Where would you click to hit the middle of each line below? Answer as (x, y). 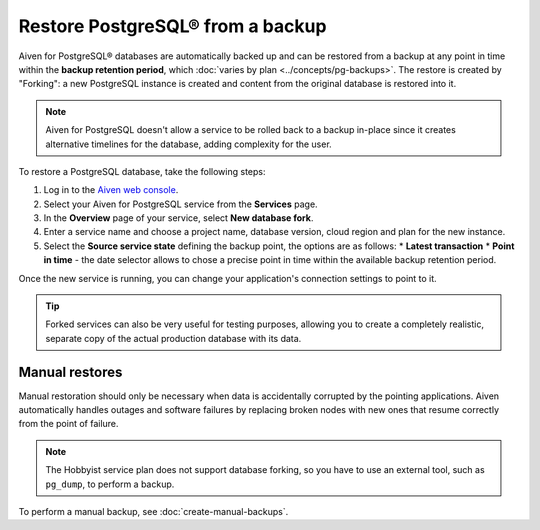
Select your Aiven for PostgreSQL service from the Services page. (181, 204)
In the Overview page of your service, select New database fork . (178, 218)
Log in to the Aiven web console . (111, 190)
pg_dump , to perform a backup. (110, 484)
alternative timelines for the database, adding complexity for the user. (188, 144)
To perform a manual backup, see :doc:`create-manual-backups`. (153, 512)
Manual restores (70, 371)
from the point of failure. (68, 424)
